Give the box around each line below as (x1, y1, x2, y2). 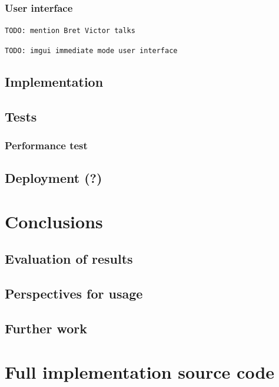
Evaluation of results (5, 250, 133, 268)
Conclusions (5, 209, 103, 233)
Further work (5, 319, 87, 337)
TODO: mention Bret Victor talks (5, 27, 135, 35)
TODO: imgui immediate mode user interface (5, 46, 178, 55)
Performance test (5, 138, 88, 153)
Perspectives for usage (5, 284, 143, 303)
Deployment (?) (5, 169, 102, 187)
